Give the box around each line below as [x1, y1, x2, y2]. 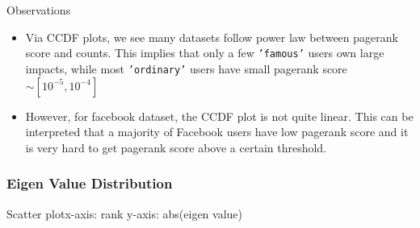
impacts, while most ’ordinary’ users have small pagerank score [25, 60, 347, 77]
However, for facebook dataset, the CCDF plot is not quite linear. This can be [25, 107, 414, 124]
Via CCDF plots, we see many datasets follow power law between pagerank [25, 28, 398, 45]
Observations [6, 2, 71, 18]
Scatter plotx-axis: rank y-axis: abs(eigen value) [6, 205, 242, 222]
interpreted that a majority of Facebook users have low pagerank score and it [25, 123, 409, 140]
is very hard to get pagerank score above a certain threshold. [25, 139, 327, 155]
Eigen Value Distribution [6, 173, 173, 193]
